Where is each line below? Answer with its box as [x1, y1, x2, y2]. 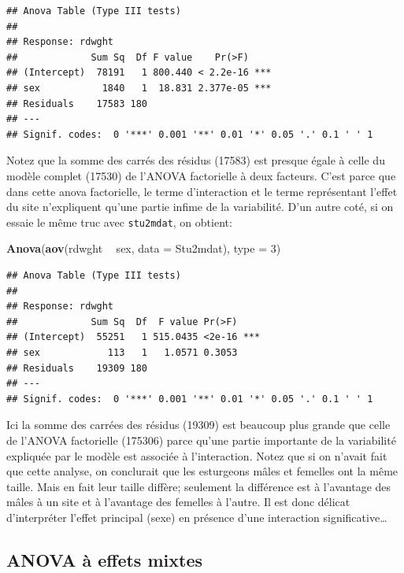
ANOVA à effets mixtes [6, 547, 202, 571]
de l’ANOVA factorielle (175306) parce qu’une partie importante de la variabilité [6, 431, 396, 448]
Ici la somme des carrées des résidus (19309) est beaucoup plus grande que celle [6, 416, 391, 433]
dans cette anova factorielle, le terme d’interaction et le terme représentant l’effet [6, 183, 398, 199]
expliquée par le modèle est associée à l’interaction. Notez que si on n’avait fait [6, 447, 387, 464]
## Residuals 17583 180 [6, 98, 147, 109]
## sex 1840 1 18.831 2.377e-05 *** [6, 82, 272, 94]
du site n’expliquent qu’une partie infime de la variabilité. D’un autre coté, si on [6, 198, 394, 215]
